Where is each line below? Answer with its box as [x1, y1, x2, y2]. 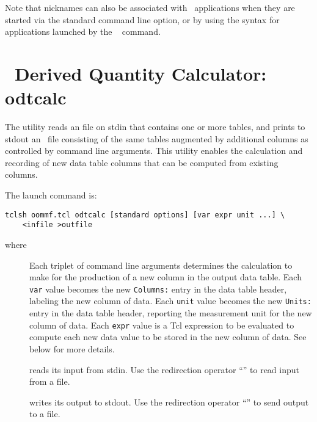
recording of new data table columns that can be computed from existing [5, 156, 279, 169]
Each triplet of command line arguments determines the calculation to [29, 258, 293, 271]
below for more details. [29, 342, 115, 355]
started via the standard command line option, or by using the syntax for [5, 13, 280, 26]
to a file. [29, 407, 60, 420]
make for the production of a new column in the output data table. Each [29, 271, 302, 283]
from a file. [29, 375, 70, 388]
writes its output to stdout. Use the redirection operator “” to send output [29, 395, 309, 408]
